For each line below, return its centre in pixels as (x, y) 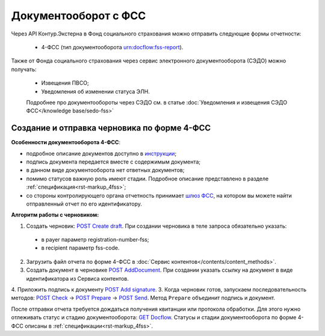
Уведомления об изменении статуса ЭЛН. (96, 91)
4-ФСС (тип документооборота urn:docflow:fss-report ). (112, 47)
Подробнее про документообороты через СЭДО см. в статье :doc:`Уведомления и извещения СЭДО (157, 102)
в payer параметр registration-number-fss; (95, 240)
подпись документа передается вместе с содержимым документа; (113, 162)
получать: (24, 69)
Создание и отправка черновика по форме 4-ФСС (111, 128)
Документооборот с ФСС (79, 16)
